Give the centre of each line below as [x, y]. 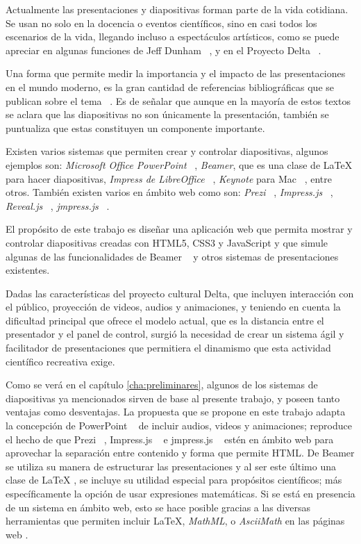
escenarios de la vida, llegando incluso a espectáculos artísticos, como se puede [173, 36]
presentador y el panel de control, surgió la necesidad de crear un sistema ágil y [175, 334]
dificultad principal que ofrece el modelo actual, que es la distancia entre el [165, 320]
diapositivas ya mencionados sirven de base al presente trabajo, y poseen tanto [173, 398]
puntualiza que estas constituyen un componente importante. [135, 127]
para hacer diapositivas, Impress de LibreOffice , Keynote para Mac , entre [169, 178]
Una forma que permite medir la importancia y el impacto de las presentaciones [176, 73]
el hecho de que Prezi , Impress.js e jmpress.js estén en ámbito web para [170, 439]
